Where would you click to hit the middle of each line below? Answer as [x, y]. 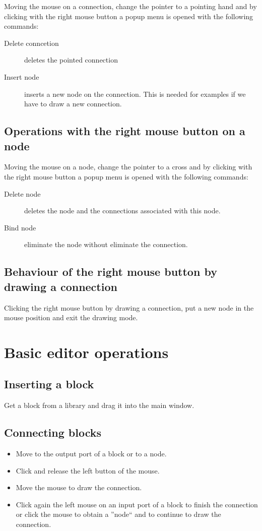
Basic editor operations [86, 352]
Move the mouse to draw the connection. [79, 487]
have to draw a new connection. [73, 104]
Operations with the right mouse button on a [125, 131]
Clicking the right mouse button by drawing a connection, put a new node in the [129, 307]
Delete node [22, 193]
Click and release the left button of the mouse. [88, 470]
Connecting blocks [53, 432]
